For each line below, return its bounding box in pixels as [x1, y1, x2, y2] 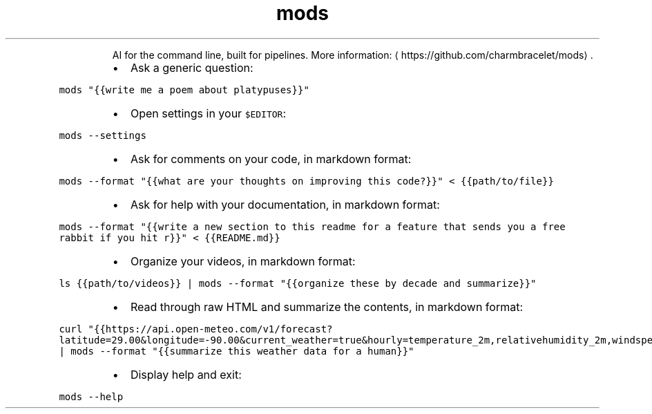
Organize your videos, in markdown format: [130, 254, 356, 268]
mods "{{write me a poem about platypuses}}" [59, 84, 309, 95]
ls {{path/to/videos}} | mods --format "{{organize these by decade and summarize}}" [59, 277, 537, 289]
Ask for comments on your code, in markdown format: [130, 151, 412, 166]
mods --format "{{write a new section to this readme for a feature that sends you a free [59, 220, 566, 232]
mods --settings [59, 129, 146, 141]
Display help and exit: [130, 367, 242, 382]
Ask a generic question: [130, 60, 253, 75]
